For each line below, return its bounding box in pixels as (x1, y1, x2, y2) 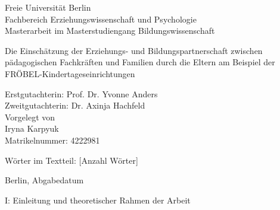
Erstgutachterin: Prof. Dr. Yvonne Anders (5, 87, 158, 100)
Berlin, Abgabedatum (5, 174, 84, 186)
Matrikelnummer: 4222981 (5, 133, 100, 146)
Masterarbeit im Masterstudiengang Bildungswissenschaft (5, 24, 215, 37)
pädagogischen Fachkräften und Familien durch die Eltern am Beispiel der (5, 56, 275, 68)
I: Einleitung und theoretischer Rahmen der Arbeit (5, 193, 191, 206)
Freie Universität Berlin (5, 1, 91, 13)
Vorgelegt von (5, 110, 55, 123)
